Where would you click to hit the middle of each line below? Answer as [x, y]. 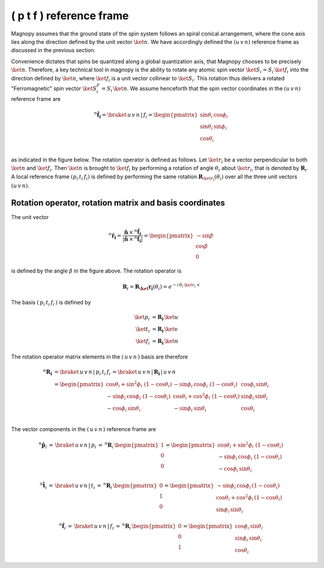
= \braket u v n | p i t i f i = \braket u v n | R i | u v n [115, 373]
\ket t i [142, 330]
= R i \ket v [165, 330]
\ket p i [142, 318]
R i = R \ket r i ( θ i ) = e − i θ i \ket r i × [161, 287]
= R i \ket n [165, 342]
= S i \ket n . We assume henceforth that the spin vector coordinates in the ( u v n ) [201, 89]
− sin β [205, 235]
